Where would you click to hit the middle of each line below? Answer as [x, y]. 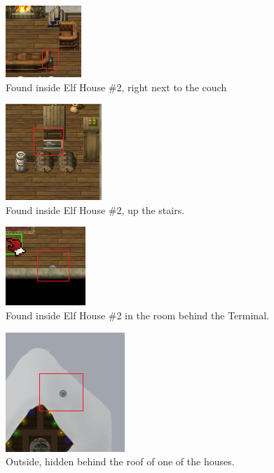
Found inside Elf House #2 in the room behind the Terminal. [137, 315]
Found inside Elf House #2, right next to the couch [116, 87]
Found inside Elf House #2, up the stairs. [95, 209]
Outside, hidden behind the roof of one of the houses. [120, 461]
